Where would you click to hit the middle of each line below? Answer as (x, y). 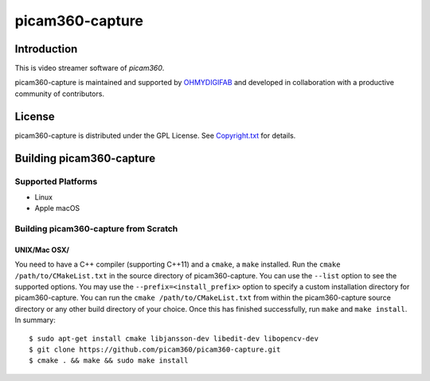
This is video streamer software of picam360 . (90, 68)
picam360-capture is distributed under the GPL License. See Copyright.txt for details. (155, 135)
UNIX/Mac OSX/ (42, 250)
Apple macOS (57, 208)
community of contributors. (60, 93)
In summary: (35, 320)
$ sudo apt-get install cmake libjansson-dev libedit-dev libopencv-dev (174, 338)
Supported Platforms (56, 181)
